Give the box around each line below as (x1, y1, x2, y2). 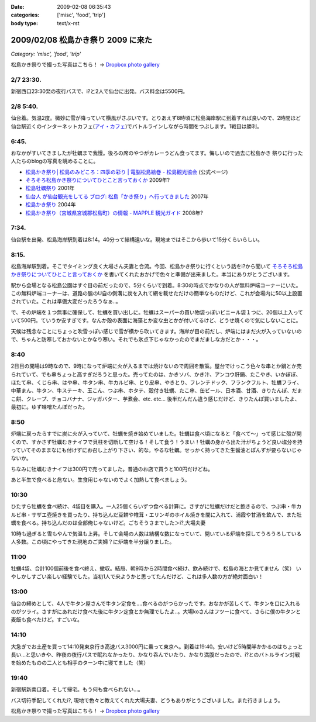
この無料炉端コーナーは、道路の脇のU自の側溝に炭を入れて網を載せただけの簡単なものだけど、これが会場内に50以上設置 (11, 290, 303, 297)
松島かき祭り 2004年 (25, 201, 76, 208)
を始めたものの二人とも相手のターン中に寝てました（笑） (11, 659, 149, 666)
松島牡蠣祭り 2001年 (25, 185, 75, 192)
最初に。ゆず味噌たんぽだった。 (11, 403, 88, 410)
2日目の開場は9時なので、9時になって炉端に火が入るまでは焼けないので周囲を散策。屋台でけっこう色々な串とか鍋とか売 (11, 362, 302, 369)
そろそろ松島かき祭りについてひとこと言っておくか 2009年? (25, 177, 170, 184)
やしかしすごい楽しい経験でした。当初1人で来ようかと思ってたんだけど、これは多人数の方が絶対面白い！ (11, 573, 264, 580)
